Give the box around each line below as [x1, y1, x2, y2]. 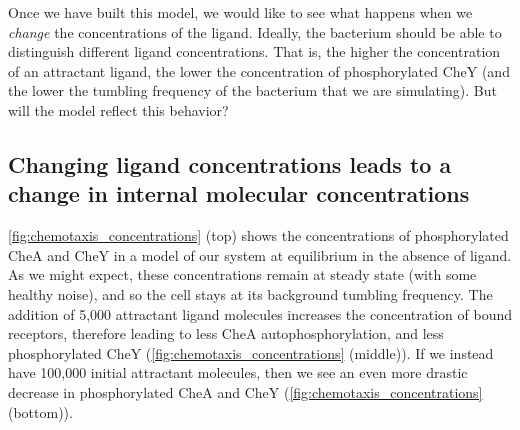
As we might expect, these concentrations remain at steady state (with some [8, 264, 477, 285]
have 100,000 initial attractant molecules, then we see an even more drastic [8, 362, 468, 383]
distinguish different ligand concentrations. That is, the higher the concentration [8, 41, 501, 62]
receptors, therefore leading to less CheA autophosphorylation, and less [8, 323, 444, 344]
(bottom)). [8, 401, 73, 422]
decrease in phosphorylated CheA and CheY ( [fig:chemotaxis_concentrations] [8, 381, 483, 402]
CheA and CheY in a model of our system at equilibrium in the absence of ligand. [8, 244, 512, 265]
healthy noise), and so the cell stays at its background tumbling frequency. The [8, 283, 493, 304]
